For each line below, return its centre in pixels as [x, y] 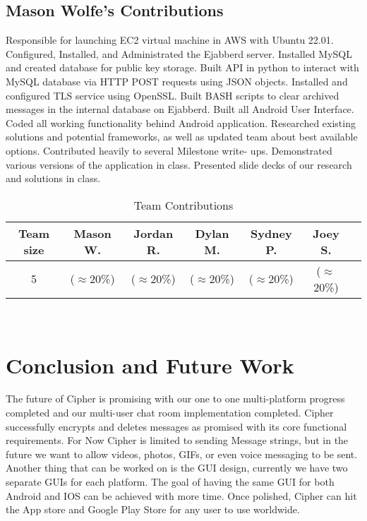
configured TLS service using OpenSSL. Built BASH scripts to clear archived [173, 95]
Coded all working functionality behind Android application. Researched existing [181, 122]
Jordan [154, 233]
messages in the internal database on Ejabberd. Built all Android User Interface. [180, 109]
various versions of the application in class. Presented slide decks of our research [179, 164]
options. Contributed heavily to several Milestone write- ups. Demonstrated [169, 150]
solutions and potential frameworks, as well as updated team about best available [182, 137]
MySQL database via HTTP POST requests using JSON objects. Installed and [177, 81]
